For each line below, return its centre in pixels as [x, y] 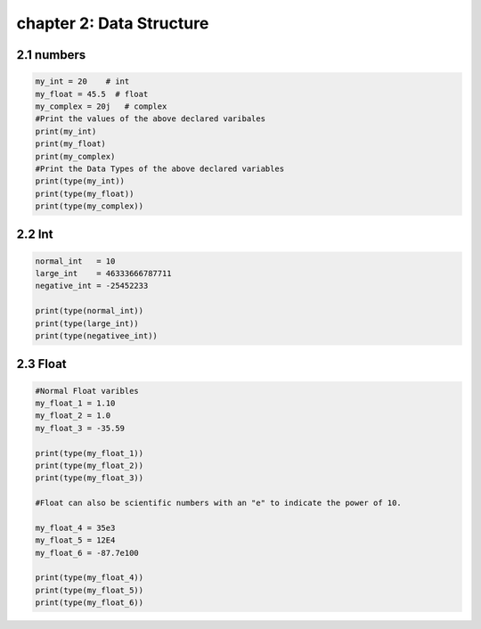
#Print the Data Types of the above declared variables [160, 168]
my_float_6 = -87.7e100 [87, 553]
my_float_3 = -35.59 [80, 428]
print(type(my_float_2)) [90, 465]
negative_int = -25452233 [92, 286]
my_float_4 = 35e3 [75, 527]
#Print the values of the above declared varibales [151, 119]
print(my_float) [71, 144]
